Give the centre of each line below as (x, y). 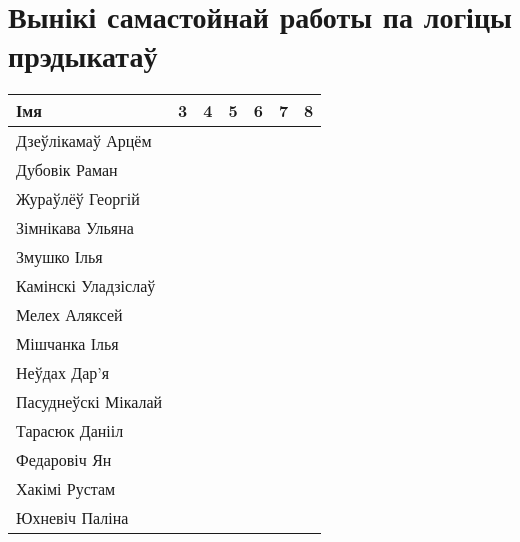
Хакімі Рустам (66, 489)
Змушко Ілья (59, 257)
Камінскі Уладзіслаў (86, 286)
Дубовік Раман (67, 170)
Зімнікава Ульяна (75, 228)
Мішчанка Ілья (67, 344)
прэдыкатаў (83, 55)
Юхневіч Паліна (72, 518)
